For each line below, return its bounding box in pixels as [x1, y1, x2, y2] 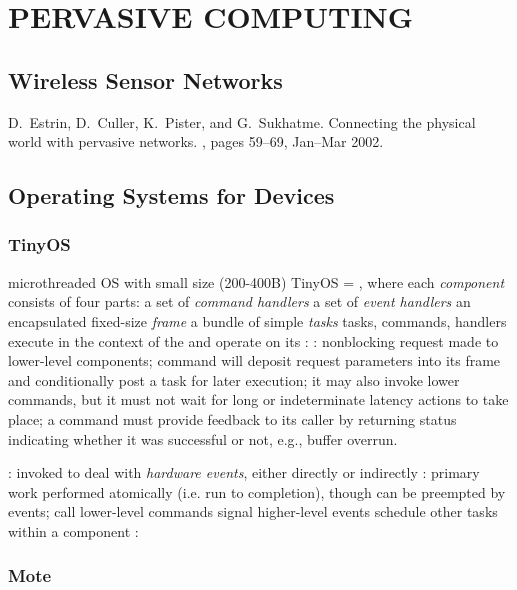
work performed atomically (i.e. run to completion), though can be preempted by [8, 481, 506, 502]
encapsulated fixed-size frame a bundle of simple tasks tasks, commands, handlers [8, 310, 507, 331]
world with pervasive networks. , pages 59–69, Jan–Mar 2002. [8, 131, 384, 152]
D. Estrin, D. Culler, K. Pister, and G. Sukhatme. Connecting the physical [8, 111, 476, 132]
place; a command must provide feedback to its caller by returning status [8, 408, 457, 429]
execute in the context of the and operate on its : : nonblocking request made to [8, 330, 499, 351]
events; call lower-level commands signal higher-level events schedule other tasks [8, 501, 498, 522]
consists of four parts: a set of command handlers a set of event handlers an [8, 291, 471, 312]
